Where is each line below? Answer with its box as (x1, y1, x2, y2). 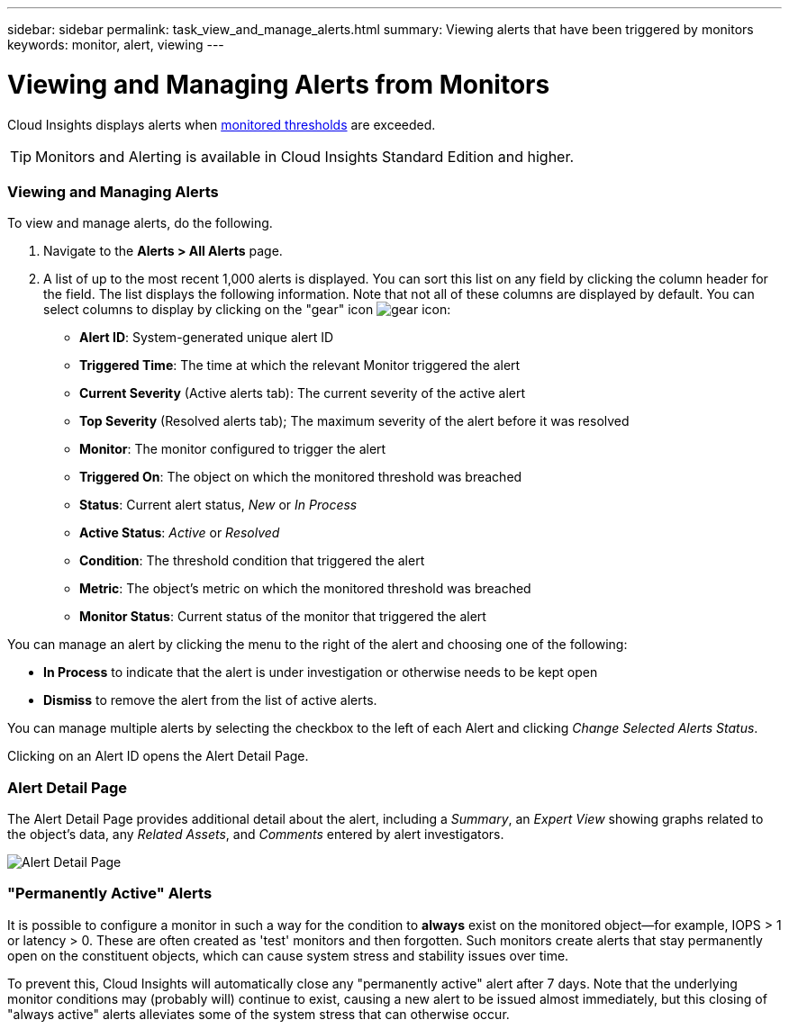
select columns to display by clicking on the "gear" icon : (43, 302, 451, 318)
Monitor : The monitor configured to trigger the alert (79, 441, 386, 457)
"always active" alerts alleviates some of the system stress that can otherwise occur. (7, 1006, 510, 1022)
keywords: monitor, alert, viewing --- (7, 37, 224, 52)
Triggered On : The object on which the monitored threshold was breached (79, 469, 522, 485)
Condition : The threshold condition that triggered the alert (79, 553, 425, 569)
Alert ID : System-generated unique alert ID (79, 329, 334, 346)
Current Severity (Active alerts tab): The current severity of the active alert (79, 385, 526, 402)
